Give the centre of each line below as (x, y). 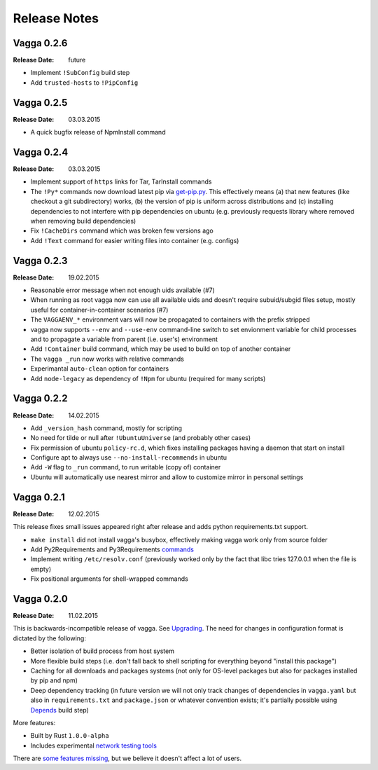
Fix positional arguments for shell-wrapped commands (109, 579)
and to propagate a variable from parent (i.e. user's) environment (124, 339)
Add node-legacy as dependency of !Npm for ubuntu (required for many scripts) (148, 378)
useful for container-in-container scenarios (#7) (99, 310)
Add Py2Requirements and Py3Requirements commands (112, 549)
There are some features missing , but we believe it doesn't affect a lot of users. (127, 758)
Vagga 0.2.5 (40, 103)
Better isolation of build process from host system (103, 651)
